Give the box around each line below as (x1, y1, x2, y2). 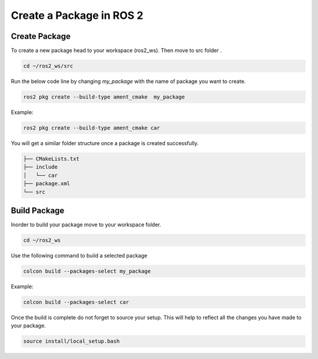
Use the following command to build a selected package (11, 252, 147, 259)
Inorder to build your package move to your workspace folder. (11, 221, 161, 228)
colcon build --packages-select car (23, 298, 130, 305)
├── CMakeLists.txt (23, 155, 79, 162)
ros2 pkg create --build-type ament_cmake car (23, 124, 160, 131)
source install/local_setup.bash (23, 338, 120, 345)
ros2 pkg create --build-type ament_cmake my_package (23, 94, 185, 100)
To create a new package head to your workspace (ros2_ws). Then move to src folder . (11, 47, 222, 54)
